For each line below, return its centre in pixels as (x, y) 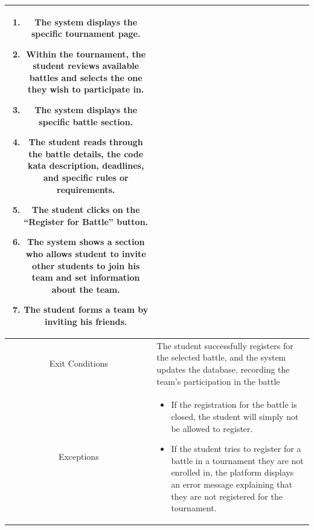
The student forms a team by (86, 309)
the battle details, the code (86, 153)
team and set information (86, 277)
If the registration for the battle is (234, 404)
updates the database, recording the (223, 369)
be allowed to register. (212, 428)
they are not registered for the (227, 496)
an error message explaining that (232, 484)
